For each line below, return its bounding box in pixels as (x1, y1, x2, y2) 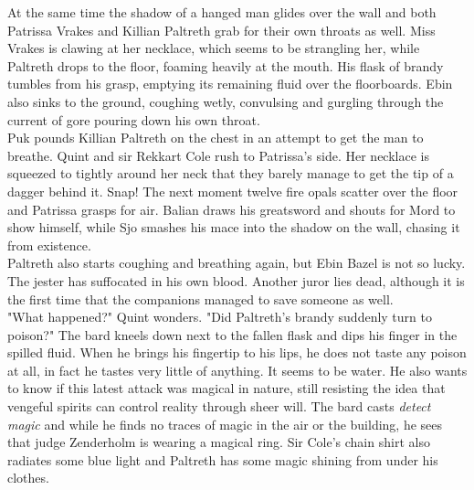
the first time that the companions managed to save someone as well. (7, 289, 394, 308)
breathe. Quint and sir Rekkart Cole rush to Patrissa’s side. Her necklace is (7, 145, 429, 165)
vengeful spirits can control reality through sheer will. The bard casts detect (7, 397, 431, 416)
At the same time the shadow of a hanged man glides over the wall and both (7, 3, 437, 21)
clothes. (7, 468, 49, 487)
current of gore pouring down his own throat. (7, 110, 260, 129)
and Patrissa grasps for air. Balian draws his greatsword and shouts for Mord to (7, 199, 456, 218)
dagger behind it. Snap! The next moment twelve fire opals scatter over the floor (7, 181, 458, 200)
